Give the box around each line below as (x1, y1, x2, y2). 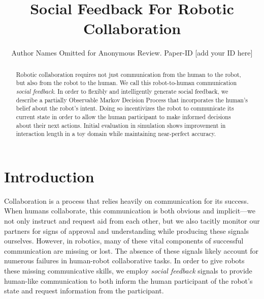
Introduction (4, 166, 94, 186)
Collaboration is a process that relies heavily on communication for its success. (4, 195, 249, 206)
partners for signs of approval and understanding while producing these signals (4, 225, 249, 236)
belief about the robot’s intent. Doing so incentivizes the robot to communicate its (16, 104, 234, 113)
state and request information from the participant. (4, 285, 164, 296)
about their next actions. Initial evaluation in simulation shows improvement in (16, 121, 226, 129)
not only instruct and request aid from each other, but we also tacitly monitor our (4, 215, 260, 226)
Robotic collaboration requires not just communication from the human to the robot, (16, 70, 241, 78)
